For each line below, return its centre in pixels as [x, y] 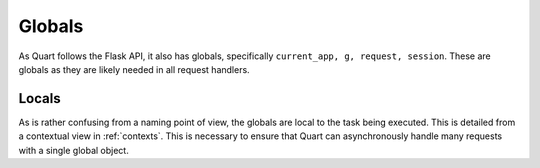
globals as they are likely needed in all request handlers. [134, 69]
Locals [39, 98]
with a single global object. [73, 150]
